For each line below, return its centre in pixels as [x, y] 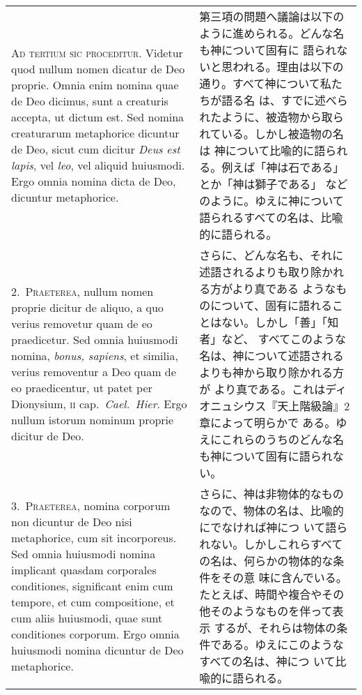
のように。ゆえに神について [271, 201]
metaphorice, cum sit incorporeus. [94, 537]
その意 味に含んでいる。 [284, 577]
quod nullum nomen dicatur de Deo [98, 69]
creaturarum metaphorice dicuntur [95, 133]
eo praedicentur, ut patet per [82, 388]
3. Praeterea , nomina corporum [91, 505]
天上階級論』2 [314, 406]
